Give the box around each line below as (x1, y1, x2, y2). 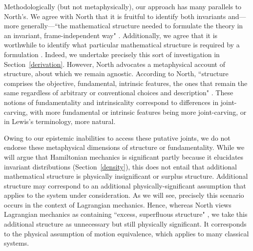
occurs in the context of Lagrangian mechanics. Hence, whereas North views (4, 199, 232, 209)
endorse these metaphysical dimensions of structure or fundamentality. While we (4, 142, 245, 152)
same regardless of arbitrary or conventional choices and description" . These (4, 87, 233, 98)
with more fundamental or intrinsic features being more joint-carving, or (30, 106, 247, 117)
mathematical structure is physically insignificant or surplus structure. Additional (4, 171, 248, 181)
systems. (4, 238, 29, 248)
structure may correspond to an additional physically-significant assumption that (4, 180, 246, 190)
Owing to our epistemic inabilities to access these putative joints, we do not (4, 132, 231, 143)
